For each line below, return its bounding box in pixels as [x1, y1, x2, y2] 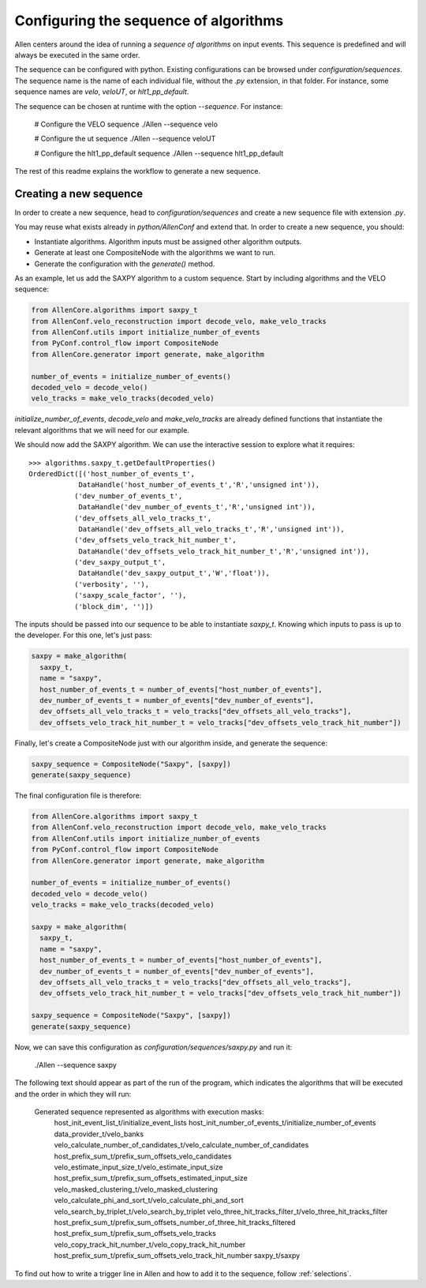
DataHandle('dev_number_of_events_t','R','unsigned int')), [78, 502, 316, 512]
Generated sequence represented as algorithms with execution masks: [34, 1107, 264, 1117]
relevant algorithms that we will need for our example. [14, 425, 189, 434]
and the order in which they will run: [14, 1089, 132, 1098]
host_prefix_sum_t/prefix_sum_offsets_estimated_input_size [54, 1173, 248, 1183]
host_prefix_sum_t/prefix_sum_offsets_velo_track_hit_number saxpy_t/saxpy [54, 1251, 301, 1260]
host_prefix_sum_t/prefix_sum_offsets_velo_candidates [54, 1151, 232, 1161]
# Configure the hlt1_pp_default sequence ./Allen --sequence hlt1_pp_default [34, 148, 284, 158]
